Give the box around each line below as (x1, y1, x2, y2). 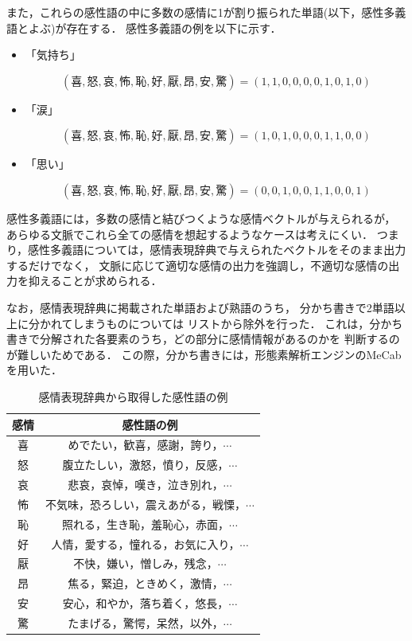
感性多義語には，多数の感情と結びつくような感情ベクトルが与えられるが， (6, 209, 396, 226)
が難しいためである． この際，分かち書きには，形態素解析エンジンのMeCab (6, 346, 402, 362)
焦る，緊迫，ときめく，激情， (68, 575, 223, 592)
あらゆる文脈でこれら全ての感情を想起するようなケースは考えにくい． (6, 225, 374, 242)
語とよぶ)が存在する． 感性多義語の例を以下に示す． (6, 19, 282, 36)
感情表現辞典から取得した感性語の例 (38, 388, 228, 405)
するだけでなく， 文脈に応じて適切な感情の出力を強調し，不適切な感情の (6, 256, 389, 273)
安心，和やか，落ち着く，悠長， (62, 595, 229, 612)
